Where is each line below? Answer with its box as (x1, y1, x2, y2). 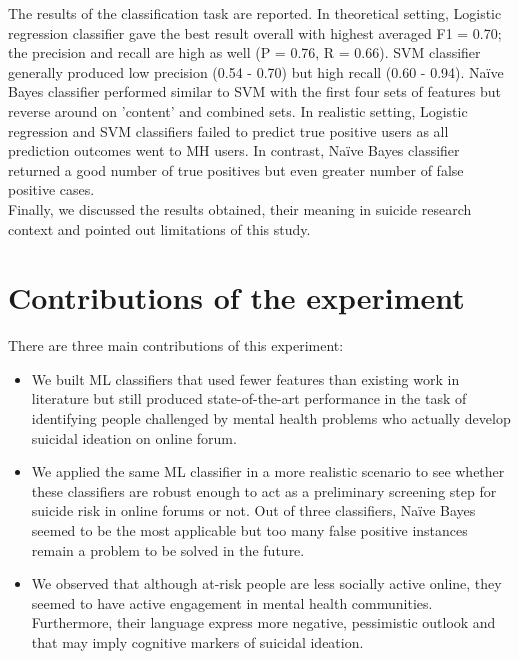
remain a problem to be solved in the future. (31, 539, 305, 560)
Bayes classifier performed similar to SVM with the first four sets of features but (8, 81, 502, 102)
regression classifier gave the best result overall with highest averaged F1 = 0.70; (8, 22, 502, 43)
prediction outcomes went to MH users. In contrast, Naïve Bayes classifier (8, 140, 460, 161)
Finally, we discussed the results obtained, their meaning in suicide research (8, 198, 472, 219)
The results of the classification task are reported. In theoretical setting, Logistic (8, 3, 502, 23)
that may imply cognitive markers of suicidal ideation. (31, 631, 364, 652)
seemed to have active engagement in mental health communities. (31, 592, 433, 613)
